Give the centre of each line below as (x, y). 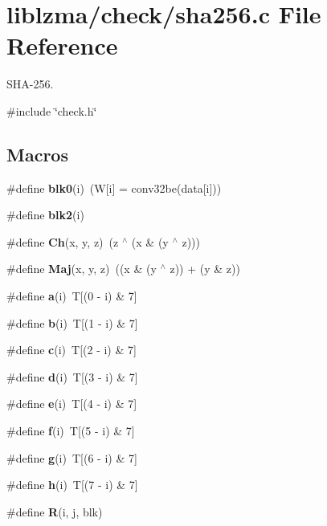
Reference (62, 45)
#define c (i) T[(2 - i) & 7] (72, 350)
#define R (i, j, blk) (55, 511)
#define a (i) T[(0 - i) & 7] (72, 296)
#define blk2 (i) (45, 215)
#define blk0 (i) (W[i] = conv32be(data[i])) (114, 188)
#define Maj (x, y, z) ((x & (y (82, 269)
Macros (37, 154)
